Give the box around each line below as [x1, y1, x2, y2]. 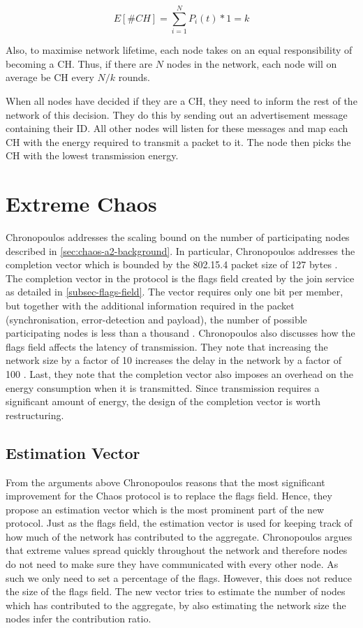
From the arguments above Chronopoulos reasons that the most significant [6, 474, 325, 489]
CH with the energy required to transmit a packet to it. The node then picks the [6, 134, 351, 149]
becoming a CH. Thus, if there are [6, 56, 153, 71]
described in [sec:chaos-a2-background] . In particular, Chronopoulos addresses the [6, 243, 355, 258]
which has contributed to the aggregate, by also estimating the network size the [6, 597, 346, 612]
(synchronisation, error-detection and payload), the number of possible [6, 312, 307, 326]
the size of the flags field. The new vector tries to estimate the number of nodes [6, 584, 346, 599]
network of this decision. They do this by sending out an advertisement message [6, 107, 348, 122]
